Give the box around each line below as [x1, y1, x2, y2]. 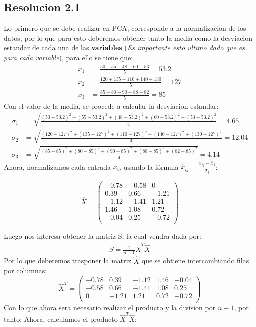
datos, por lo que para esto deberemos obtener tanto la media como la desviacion [4, 32, 253, 43]
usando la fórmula [123, 161, 179, 172]
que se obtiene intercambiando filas [141, 255, 249, 266]
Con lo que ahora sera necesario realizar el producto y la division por [4, 302, 216, 312]
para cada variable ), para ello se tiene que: [4, 52, 133, 62]
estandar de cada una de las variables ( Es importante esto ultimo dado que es [4, 42, 245, 53]
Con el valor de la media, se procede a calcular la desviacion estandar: [4, 100, 219, 111]
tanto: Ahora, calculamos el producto [4, 314, 118, 324]
